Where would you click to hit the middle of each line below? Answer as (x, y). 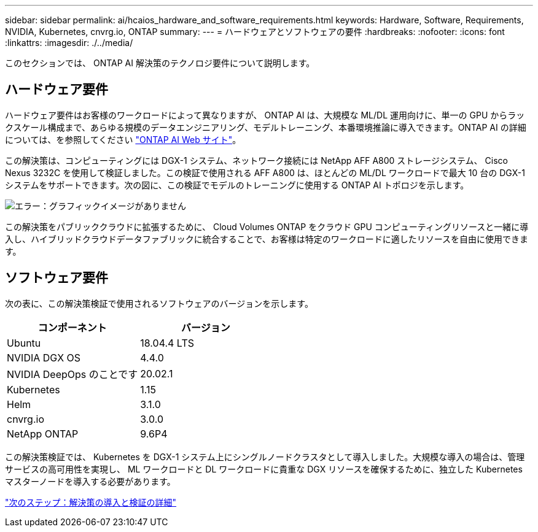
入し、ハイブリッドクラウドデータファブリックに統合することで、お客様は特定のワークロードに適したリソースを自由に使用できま (267, 239)
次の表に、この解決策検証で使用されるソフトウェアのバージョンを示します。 (159, 303)
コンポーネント (72, 327)
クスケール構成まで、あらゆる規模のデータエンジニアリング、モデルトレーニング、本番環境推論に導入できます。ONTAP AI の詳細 (266, 127)
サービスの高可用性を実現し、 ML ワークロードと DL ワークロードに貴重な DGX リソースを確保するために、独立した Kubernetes (264, 469)
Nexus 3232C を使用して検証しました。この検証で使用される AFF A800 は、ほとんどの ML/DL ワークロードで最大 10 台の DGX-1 (265, 172)
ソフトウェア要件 (57, 278)
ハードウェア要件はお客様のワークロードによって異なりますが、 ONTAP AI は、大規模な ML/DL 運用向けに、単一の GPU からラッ (265, 115)
